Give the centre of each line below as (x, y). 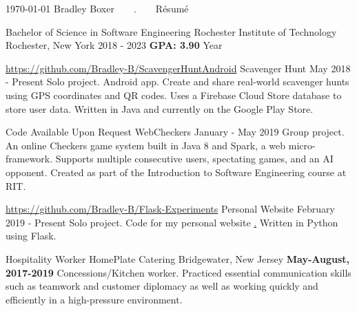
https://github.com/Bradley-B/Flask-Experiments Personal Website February (170, 209)
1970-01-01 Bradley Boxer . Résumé (97, 8)
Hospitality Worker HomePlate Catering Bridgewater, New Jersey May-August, (178, 258)
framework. (29, 159)
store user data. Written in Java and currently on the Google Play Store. (160, 108)
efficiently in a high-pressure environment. (94, 299)
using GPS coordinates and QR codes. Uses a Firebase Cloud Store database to (174, 95)
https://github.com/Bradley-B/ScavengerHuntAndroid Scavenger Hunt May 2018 (178, 68)
